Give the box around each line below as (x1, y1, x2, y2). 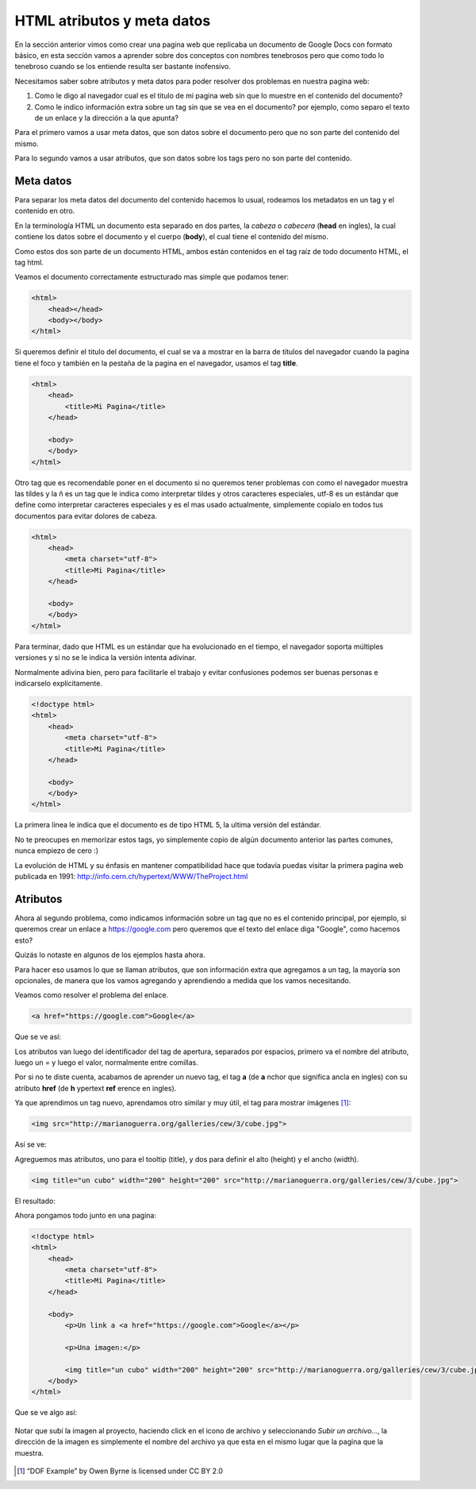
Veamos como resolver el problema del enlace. (14, 990, 169, 1000)
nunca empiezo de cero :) (14, 846, 99, 855)
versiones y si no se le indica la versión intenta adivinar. (14, 653, 197, 662)
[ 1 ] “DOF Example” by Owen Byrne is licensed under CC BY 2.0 (17, 1466, 224, 1475)
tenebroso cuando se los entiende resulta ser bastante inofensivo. (14, 62, 232, 71)
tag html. (14, 257, 44, 267)
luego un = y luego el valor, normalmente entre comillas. (14, 1058, 198, 1067)
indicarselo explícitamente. (14, 678, 103, 688)
